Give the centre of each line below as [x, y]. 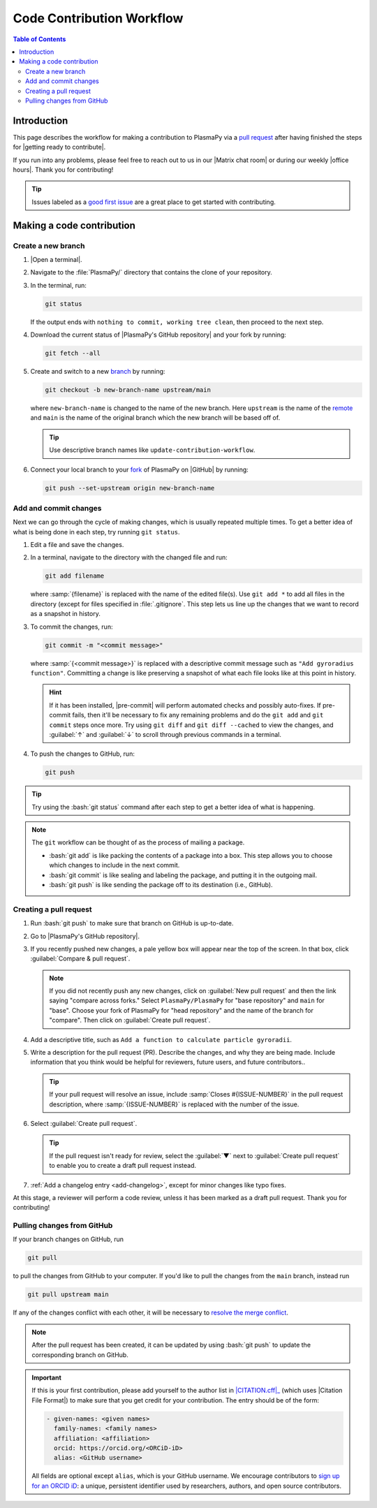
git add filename [75, 576]
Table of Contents [39, 39]
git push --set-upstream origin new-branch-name [130, 488]
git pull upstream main [68, 1295]
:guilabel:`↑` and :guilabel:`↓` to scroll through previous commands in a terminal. [165, 734]
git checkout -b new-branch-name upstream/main [128, 390]
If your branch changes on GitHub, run [68, 1239]
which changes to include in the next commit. [114, 865]
